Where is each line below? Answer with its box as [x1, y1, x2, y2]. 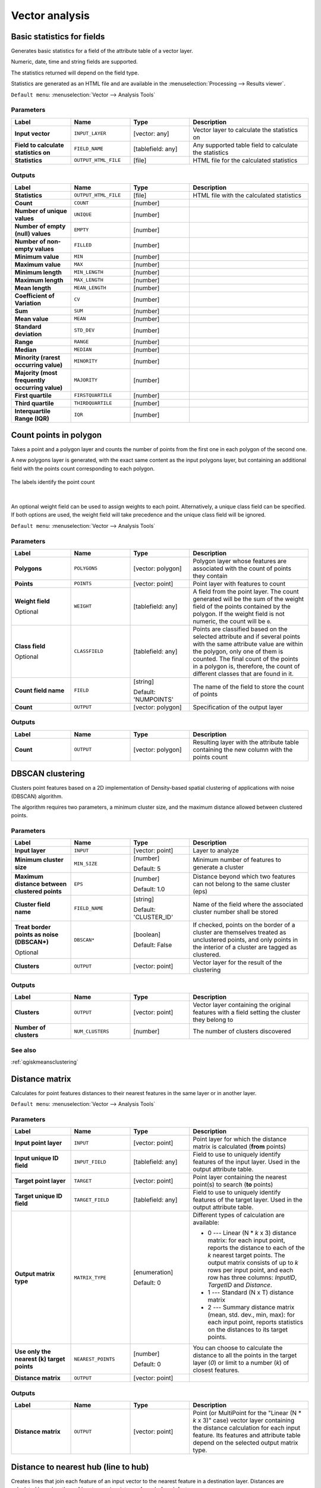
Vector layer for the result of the [193, 958, 282, 967]
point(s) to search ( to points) [193, 1180, 273, 1189]
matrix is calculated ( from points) [193, 1143, 287, 1151]
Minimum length [14, 268, 62, 276]
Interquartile [14, 407, 51, 415]
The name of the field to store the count [193, 682, 304, 690]
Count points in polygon [11, 430, 102, 440]
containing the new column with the [193, 745, 293, 754]
